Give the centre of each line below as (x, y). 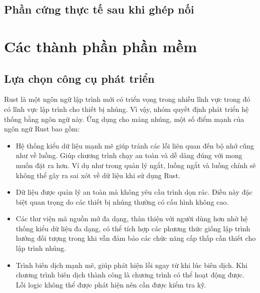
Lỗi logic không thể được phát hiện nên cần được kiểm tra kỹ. (111, 284)
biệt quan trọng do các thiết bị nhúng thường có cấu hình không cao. (122, 201)
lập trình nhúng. (41, 248)
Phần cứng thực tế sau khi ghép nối (99, 9)
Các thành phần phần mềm (101, 46)
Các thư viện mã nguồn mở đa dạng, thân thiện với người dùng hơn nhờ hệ (132, 218)
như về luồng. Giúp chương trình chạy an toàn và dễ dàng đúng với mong (129, 155)
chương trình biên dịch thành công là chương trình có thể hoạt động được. (130, 275)
